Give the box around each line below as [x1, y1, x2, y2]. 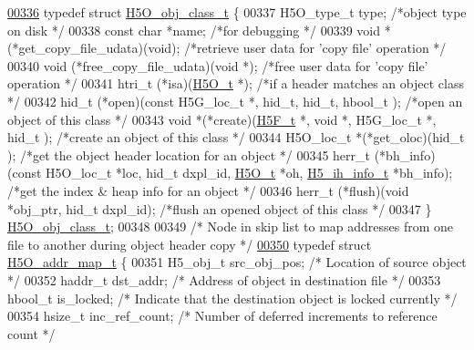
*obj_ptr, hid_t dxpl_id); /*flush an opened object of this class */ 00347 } [7, 199, 432, 218]
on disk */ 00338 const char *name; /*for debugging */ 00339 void [7, 20, 381, 39]
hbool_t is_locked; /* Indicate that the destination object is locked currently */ [7, 288, 458, 307]
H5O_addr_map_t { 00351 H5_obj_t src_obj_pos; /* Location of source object [7, 252, 467, 272]
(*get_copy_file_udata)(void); [7, 38, 180, 57]
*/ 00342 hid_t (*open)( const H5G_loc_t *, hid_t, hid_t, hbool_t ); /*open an [7, 91, 463, 110]
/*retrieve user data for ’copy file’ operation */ [184, 38, 447, 57]
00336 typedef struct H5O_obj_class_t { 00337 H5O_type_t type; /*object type [7, 3, 467, 21]
